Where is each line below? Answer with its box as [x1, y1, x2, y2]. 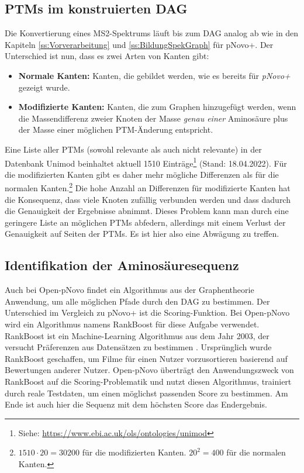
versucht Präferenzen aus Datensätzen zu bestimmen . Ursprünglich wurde [5, 341, 272, 353]
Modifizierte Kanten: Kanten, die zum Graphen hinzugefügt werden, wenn [18, 101, 296, 113]
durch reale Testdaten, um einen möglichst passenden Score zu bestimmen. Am [5, 386, 288, 399]
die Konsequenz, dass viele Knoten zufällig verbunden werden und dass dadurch [5, 193, 291, 205]
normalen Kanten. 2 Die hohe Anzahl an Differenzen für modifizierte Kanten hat [5, 180, 291, 194]
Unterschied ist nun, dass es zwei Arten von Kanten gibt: [5, 50, 209, 62]
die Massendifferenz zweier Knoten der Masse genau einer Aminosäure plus [18, 112, 288, 124]
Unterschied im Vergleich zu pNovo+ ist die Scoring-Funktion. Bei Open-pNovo [5, 306, 290, 319]
